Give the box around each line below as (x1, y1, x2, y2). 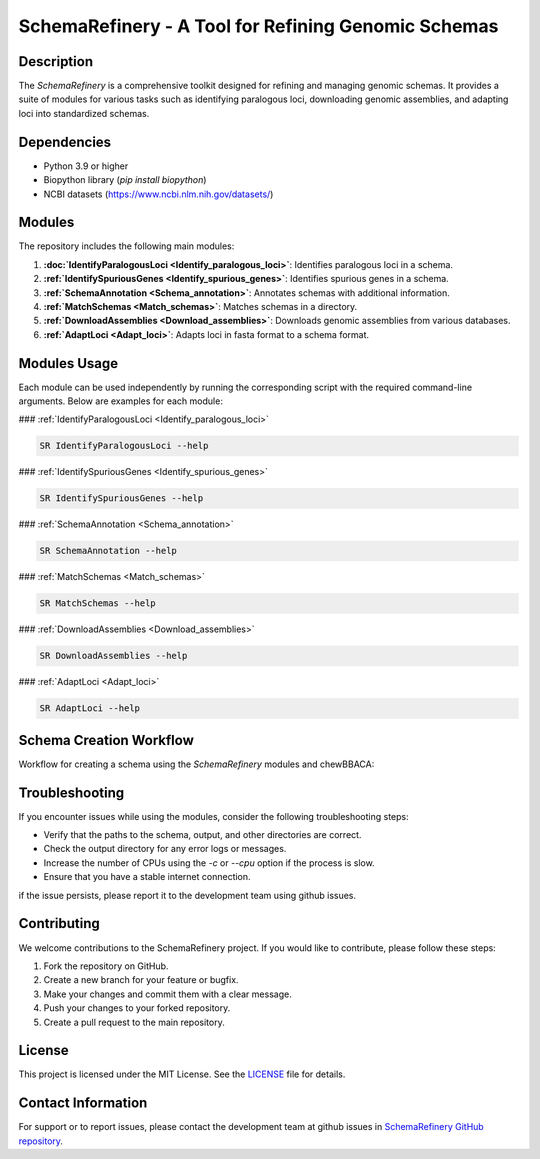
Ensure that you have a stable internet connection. (43, 871, 251, 883)
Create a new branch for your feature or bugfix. (43, 974, 239, 986)
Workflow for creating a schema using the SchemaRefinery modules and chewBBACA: (18, 758, 375, 770)
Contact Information (18, 1095, 148, 1112)
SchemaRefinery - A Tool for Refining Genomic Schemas (18, 15, 499, 37)
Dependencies (18, 133, 112, 150)
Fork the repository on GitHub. (43, 960, 169, 972)
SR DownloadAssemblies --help (39, 650, 188, 662)
